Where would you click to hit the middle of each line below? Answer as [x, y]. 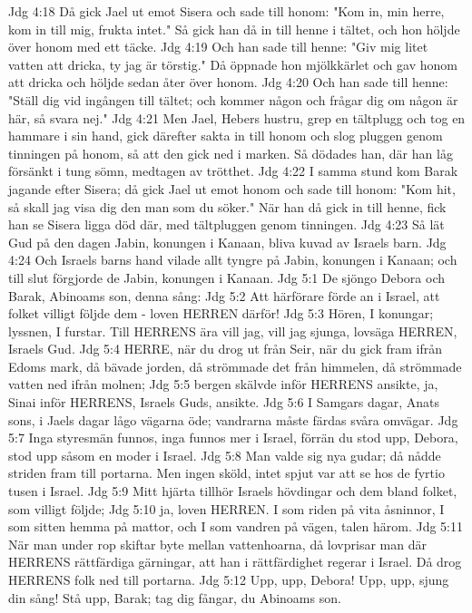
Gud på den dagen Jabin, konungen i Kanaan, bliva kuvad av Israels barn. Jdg [227, 242]
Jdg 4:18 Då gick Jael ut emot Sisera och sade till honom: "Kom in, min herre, [226, 11]
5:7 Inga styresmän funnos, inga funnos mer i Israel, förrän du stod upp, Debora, [233, 438]
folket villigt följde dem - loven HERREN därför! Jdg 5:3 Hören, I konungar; [221, 313]
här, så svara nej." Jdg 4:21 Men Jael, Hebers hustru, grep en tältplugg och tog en [237, 117]
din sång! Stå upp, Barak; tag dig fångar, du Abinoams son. [175, 597]
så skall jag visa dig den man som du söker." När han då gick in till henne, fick [227, 206]
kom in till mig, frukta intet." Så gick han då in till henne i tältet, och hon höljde [234, 29]
